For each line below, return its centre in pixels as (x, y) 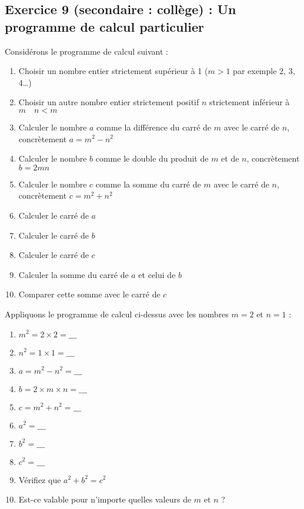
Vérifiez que (40, 479)
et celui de (157, 274)
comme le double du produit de (152, 158)
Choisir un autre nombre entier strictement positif (109, 102)
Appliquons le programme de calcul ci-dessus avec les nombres (117, 314)
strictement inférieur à (250, 102)
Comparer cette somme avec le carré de (89, 294)
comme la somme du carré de (148, 184)
